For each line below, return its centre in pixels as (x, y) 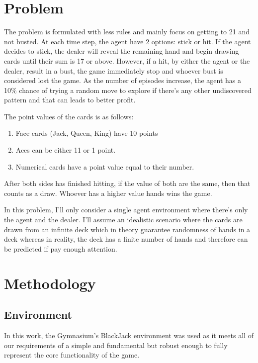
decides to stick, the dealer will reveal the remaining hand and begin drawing (122, 51)
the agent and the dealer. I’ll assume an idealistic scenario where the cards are (123, 220)
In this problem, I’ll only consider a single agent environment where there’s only (126, 210)
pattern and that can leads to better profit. (70, 100)
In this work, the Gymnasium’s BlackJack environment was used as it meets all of (129, 335)
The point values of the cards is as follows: (69, 116)
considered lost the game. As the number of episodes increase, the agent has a (123, 80)
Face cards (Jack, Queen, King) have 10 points (87, 133)
